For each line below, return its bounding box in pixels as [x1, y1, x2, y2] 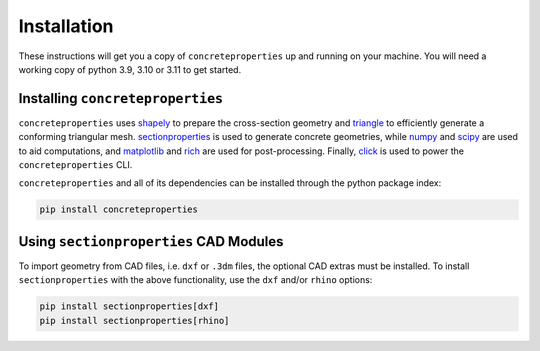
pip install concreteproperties [39, 204, 199, 215]
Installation [18, 15, 114, 37]
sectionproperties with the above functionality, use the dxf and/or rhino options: [18, 274, 373, 286]
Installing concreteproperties [18, 90, 224, 107]
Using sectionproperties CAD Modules [18, 233, 284, 250]
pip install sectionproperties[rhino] [39, 315, 230, 326]
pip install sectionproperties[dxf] [39, 301, 220, 312]
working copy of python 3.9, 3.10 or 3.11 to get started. [18, 63, 242, 75]
